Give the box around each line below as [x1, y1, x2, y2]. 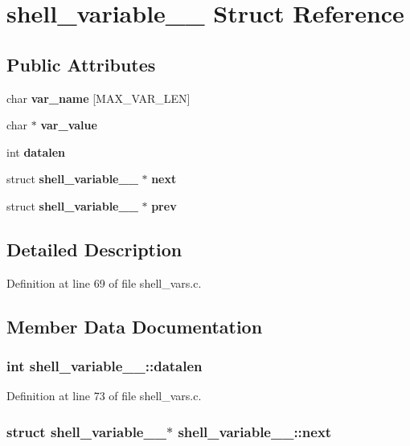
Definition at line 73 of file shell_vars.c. [6, 387, 202, 404]
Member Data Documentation [6, 313, 263, 338]
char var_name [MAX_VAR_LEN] [6, 89, 191, 106]
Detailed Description [6, 236, 182, 261]
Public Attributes [6, 51, 156, 76]
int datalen [6, 143, 66, 160]
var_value [40, 117, 97, 133]
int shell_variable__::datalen [6, 356, 203, 376]
